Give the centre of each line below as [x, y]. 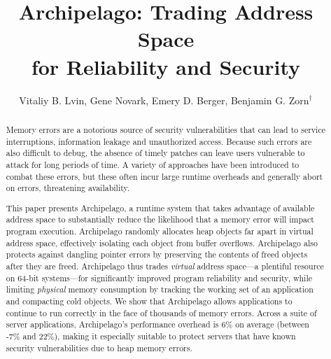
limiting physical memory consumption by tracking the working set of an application [160, 289]
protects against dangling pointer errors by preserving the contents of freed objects [157, 254]
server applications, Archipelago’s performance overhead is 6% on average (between [157, 324]
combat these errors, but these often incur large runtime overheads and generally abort [164, 176]
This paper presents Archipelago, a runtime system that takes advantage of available [160, 207]
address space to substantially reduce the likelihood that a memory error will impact [160, 219]
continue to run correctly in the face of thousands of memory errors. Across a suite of [161, 312]
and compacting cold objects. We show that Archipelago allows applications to [149, 301]
